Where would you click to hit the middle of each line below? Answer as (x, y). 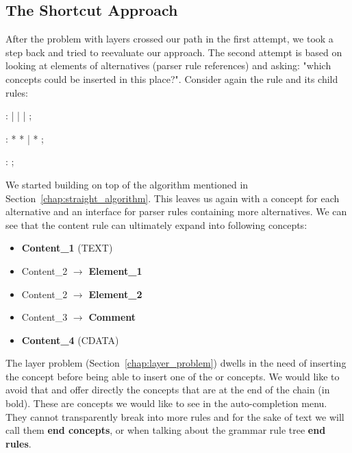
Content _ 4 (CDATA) (70, 340)
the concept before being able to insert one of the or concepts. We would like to (173, 376)
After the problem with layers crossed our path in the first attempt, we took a (169, 39)
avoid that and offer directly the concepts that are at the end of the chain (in (168, 390)
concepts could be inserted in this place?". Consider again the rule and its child (172, 78)
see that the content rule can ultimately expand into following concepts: (156, 224)
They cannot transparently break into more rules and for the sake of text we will (175, 416)
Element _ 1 (115, 270)
